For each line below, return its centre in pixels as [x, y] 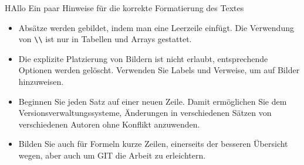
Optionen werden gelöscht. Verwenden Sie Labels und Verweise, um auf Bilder [159, 70]
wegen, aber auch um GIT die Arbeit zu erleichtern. [112, 155]
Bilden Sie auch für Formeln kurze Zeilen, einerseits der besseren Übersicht [153, 144]
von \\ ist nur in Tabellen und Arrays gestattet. [105, 39]
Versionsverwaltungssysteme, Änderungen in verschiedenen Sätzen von [145, 113]
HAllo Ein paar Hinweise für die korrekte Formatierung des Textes [124, 8]
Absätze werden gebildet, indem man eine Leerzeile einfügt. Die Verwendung [156, 27]
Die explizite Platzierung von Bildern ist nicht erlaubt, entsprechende [143, 58]
